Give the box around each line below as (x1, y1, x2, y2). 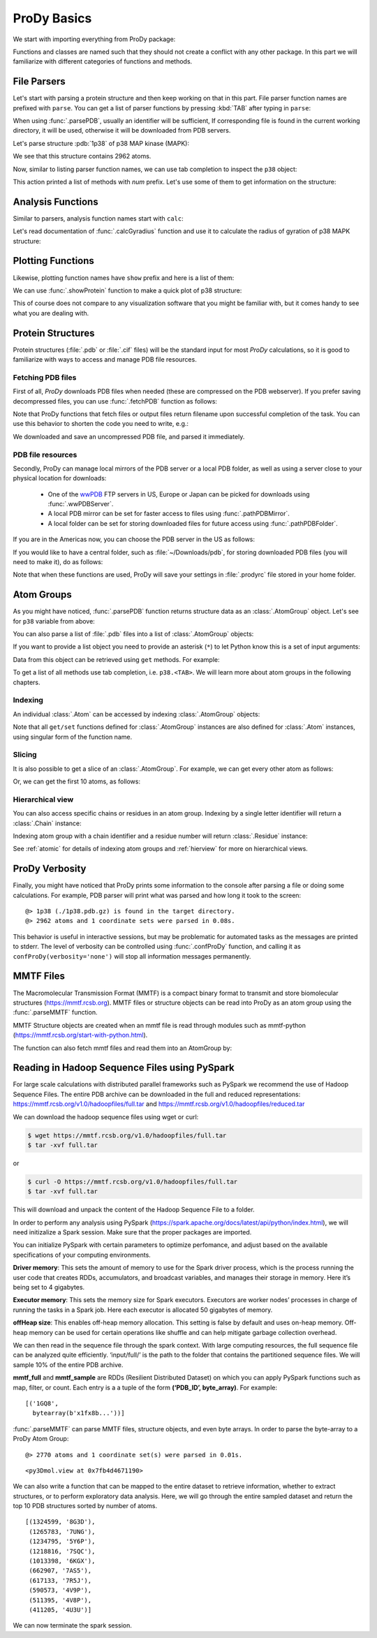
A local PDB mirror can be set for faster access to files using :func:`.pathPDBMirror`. (47, 510, 290, 518)
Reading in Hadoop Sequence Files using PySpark (13, 1062, 235, 1074)
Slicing (13, 750, 38, 760)
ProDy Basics (13, 10, 92, 26)
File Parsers (13, 75, 66, 87)
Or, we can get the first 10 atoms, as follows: (13, 777, 141, 785)
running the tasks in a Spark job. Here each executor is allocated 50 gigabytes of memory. (13, 1306, 273, 1314)
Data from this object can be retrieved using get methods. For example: (13, 655, 220, 663)
